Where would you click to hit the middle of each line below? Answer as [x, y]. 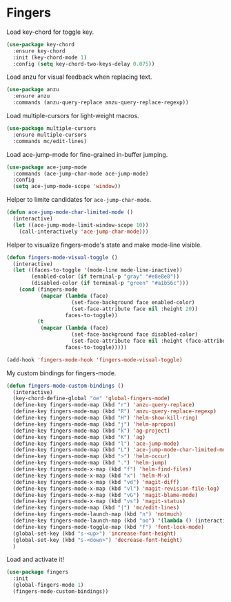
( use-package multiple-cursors [51, 129]
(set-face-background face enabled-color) [133, 302]
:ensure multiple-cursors [50, 135]
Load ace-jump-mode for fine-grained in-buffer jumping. [87, 154]
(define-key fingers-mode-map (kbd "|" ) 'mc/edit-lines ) [96, 508]
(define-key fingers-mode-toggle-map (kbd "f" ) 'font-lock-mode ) [109, 527]
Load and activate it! [36, 559]
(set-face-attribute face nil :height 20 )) [134, 309]
